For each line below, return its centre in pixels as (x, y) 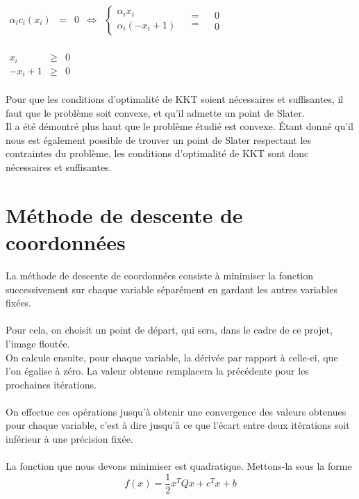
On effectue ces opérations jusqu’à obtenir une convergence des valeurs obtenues (176, 411)
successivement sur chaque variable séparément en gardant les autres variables (172, 289)
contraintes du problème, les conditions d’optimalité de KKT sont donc (157, 153)
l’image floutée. (38, 343)
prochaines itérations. (51, 384)
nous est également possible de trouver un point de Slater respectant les (159, 139)
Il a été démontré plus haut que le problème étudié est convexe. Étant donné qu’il (179, 126)
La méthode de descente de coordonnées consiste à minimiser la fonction (160, 275)
